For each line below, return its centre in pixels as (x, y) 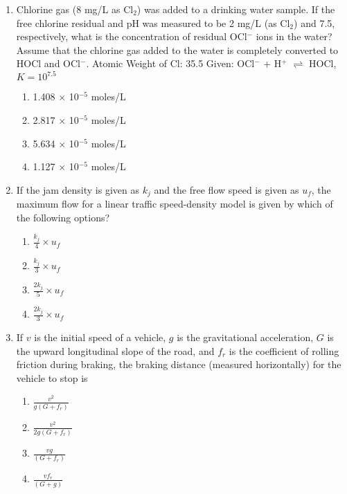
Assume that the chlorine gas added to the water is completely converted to (177, 49)
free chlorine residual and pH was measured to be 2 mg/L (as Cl (153, 22)
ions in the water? (294, 36)
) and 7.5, (314, 22)
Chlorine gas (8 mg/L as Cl (75, 9)
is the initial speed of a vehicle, (100, 337)
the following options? (63, 217)
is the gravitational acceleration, (245, 337)
